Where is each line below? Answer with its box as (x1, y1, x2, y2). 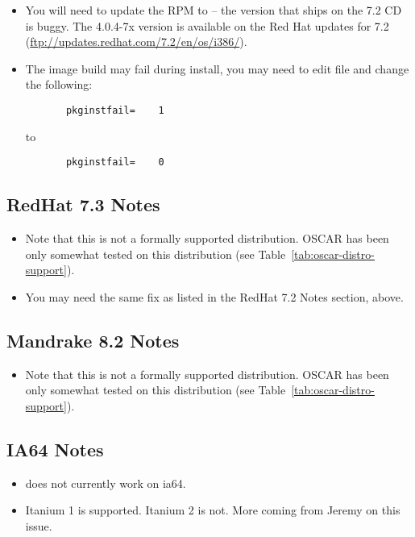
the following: (25, 76, 93, 93)
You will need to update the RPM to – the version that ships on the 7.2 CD (25, 2, 402, 18)
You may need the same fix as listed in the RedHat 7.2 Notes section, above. (25, 288, 404, 305)
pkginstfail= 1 (65, 104, 164, 116)
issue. (25, 517, 52, 534)
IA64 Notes (6, 436, 104, 461)
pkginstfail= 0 (65, 156, 164, 169)
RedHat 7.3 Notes (6, 192, 160, 217)
